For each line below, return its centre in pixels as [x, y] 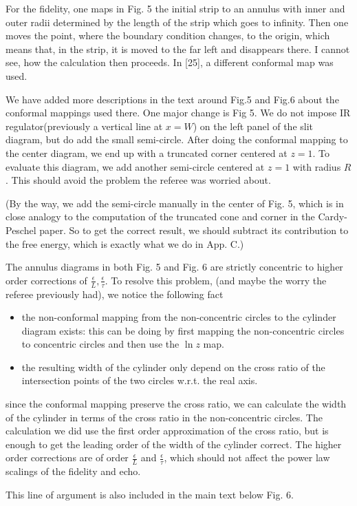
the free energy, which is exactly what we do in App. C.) [125, 243]
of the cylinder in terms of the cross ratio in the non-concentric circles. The [164, 417]
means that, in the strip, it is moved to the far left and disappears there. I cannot [178, 49]
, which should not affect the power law [247, 457]
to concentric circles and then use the [100, 344]
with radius [317, 166]
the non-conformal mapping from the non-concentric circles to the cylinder [179, 317]
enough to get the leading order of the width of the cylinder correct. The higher [174, 444]
